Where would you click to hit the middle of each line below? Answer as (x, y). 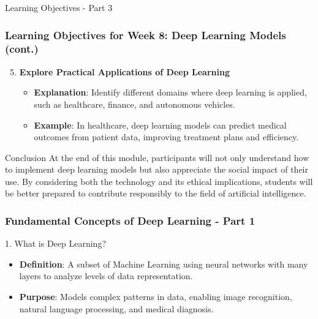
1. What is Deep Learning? (56, 243)
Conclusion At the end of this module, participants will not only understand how (157, 157)
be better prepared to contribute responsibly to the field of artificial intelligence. (156, 193)
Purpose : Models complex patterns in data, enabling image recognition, (156, 297)
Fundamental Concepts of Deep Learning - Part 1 (130, 220)
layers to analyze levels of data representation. (106, 276)
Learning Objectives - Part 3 (59, 7)
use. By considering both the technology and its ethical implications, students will (159, 181)
